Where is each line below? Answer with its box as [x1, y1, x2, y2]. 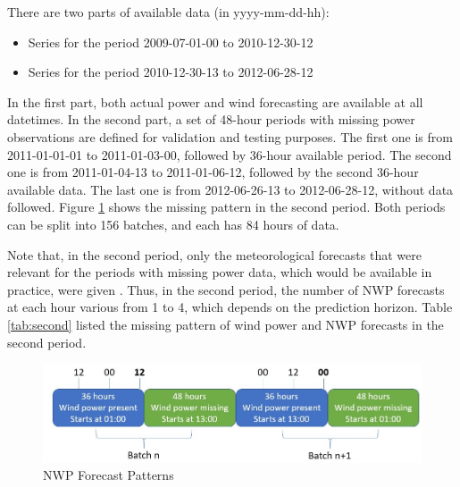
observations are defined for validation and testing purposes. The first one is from [7, 127, 453, 146]
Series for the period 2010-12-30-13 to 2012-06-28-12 [28, 63, 314, 81]
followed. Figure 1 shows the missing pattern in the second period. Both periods [7, 197, 446, 216]
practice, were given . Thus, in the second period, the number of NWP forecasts [7, 280, 445, 298]
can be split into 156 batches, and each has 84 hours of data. [7, 214, 339, 233]
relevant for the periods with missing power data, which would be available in [7, 263, 432, 281]
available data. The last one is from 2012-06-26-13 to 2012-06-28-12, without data [7, 180, 454, 198]
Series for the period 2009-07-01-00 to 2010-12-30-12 [28, 32, 314, 51]
